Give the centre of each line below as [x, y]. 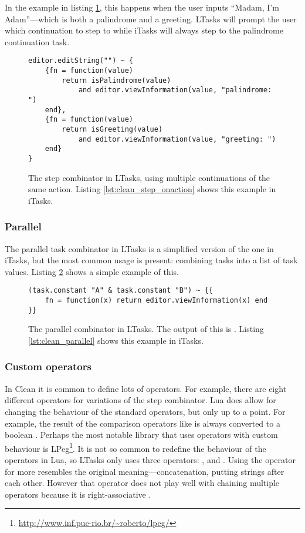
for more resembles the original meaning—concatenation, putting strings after [145, 471]
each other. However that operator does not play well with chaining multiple [142, 483]
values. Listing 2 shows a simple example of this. [92, 271]
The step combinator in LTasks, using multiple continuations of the [149, 177]
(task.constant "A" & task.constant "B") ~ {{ [121, 291]
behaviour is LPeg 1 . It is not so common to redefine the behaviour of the [135, 447]
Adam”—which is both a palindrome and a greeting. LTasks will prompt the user [151, 19]
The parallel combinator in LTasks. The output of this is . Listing [146, 329]
